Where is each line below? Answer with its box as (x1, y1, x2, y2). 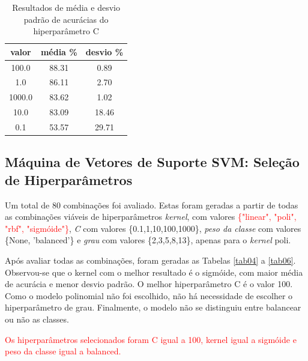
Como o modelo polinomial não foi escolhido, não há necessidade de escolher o (5, 289, 293, 302)
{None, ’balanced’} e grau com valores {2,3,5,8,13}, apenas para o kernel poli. (5, 234, 291, 246)
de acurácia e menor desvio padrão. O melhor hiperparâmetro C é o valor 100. (5, 278, 293, 290)
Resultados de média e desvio (12, 1, 120, 13)
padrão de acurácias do (23, 13, 109, 25)
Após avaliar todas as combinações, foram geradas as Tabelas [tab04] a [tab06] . (5, 254, 296, 267)
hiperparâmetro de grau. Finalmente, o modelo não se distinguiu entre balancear (5, 301, 301, 314)
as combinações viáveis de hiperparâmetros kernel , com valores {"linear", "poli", (5, 210, 297, 223)
